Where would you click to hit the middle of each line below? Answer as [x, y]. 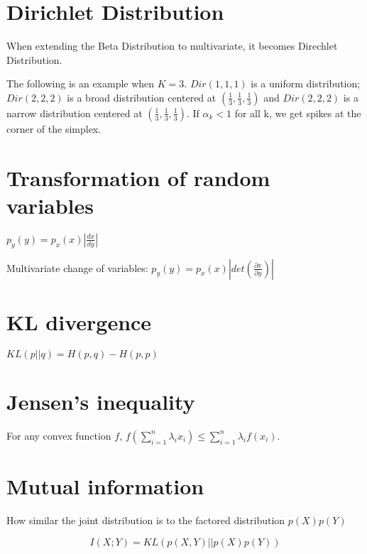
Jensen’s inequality [101, 401]
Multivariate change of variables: [77, 267]
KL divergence [79, 321]
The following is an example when [81, 83]
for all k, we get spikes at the [298, 113]
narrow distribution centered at [75, 113]
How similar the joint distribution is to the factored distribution [146, 520]
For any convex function [59, 435]
